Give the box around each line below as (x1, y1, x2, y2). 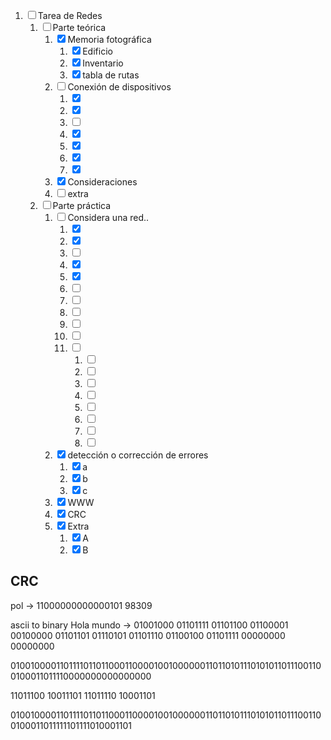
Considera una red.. (67, 212, 150, 223)
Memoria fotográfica (67, 34, 152, 45)
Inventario (82, 57, 124, 69)
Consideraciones (67, 176, 138, 188)
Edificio (82, 45, 113, 57)
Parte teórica (52, 22, 107, 33)
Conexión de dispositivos (67, 81, 172, 93)
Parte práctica (52, 200, 112, 211)
